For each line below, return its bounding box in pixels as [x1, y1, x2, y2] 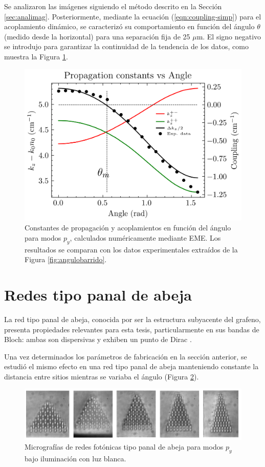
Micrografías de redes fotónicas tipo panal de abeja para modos [25, 441, 224, 452]
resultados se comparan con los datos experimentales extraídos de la [25, 244, 238, 254]
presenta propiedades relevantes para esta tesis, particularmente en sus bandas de [4, 324, 259, 334]
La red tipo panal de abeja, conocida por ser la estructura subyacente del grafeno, [4, 313, 261, 324]
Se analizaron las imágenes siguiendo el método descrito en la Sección [4, 1, 222, 11]
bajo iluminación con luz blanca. [25, 453, 126, 463]
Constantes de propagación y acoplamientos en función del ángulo [25, 222, 231, 233]
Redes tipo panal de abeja [4, 284, 192, 305]
